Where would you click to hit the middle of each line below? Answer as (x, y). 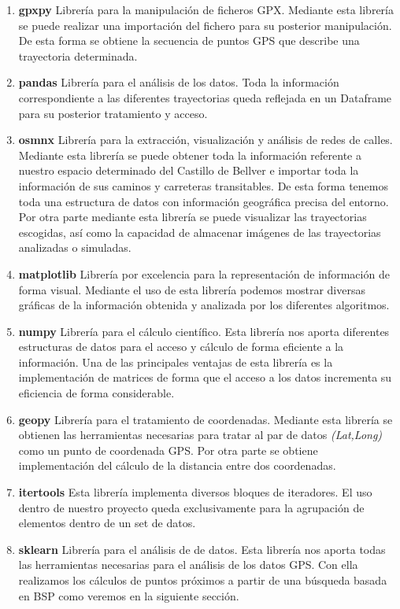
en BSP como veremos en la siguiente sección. (129, 595)
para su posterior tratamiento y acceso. (113, 113)
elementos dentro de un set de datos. (107, 523)
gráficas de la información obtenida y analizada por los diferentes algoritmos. (204, 305)
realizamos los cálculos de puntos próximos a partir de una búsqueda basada (203, 580)
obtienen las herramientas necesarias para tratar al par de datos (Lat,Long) (200, 435)
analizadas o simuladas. (75, 247)
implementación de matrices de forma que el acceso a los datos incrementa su (205, 377)
